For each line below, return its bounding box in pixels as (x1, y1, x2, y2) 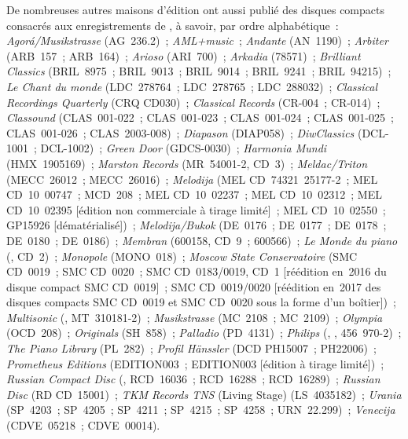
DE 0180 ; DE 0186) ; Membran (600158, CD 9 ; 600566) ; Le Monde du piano (6, 232, 398, 248)
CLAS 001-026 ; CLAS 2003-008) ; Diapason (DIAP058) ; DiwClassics (6, 124, 355, 141)
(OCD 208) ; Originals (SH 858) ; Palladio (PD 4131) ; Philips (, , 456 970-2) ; (6, 324, 402, 341)
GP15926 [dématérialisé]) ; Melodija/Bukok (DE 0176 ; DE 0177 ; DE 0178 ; (6, 217, 387, 233)
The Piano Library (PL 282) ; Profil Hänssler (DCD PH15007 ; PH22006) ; (6, 340, 377, 357)
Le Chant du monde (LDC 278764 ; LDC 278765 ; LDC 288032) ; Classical (6, 78, 378, 94)
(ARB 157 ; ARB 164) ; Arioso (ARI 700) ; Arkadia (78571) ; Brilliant (6, 47, 361, 64)
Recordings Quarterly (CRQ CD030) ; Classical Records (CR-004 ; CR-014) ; (6, 93, 380, 110)
